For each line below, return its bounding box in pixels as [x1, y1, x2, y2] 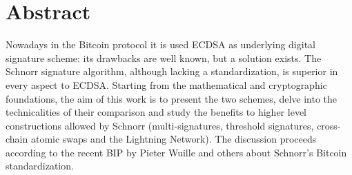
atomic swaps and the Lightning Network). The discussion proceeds [30, 132, 317, 146]
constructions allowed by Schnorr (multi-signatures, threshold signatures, [6, 118, 314, 132]
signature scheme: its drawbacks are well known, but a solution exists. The [6, 50, 322, 65]
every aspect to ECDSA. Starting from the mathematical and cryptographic [6, 77, 327, 92]
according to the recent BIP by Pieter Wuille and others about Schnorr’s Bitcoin [6, 145, 347, 159]
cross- [317, 118, 341, 132]
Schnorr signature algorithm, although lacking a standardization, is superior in [6, 64, 338, 79]
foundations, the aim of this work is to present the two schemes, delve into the [6, 91, 337, 105]
